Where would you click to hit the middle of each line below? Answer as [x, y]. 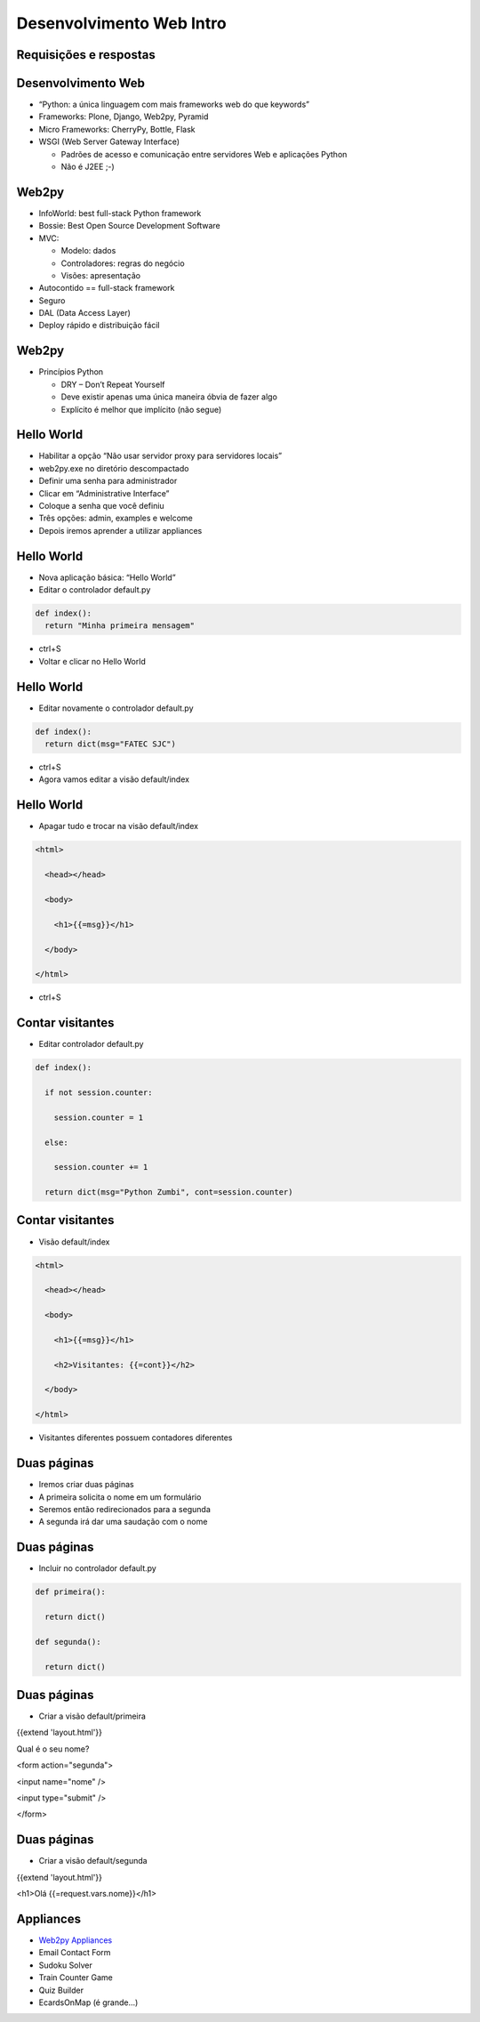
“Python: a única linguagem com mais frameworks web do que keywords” [174, 105]
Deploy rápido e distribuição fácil [99, 326]
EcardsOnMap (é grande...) [88, 2002]
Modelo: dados [88, 251]
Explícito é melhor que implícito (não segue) [141, 409]
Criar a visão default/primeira [92, 1716]
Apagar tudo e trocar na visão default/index [119, 826]
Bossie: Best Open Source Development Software [130, 226]
